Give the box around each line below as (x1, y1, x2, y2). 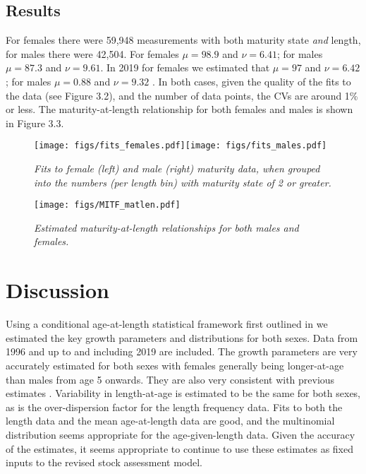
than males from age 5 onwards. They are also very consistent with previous (6, 372, 335, 386)
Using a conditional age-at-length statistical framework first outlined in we (6, 316, 328, 331)
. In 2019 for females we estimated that (100, 60, 270, 75)
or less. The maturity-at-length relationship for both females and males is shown (6, 102, 353, 117)
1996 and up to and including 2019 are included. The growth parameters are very (6, 344, 358, 359)
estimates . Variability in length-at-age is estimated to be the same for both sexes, (6, 386, 361, 401)
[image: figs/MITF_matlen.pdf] (34, 200, 181, 211)
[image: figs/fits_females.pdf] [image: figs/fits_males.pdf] (34, 141, 327, 151)
